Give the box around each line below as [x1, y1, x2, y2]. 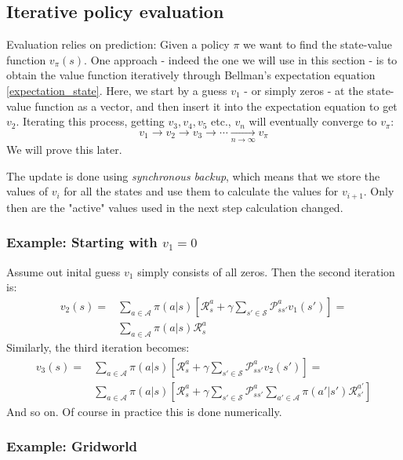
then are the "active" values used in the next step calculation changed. [6, 199, 343, 215]
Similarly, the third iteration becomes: [6, 339, 190, 356]
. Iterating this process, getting [16, 113, 165, 130]
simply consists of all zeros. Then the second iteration [137, 263, 395, 279]
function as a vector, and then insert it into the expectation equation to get [34, 97, 398, 114]
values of [6, 183, 48, 199]
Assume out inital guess [6, 263, 121, 279]
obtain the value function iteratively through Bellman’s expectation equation [6, 67, 376, 83]
